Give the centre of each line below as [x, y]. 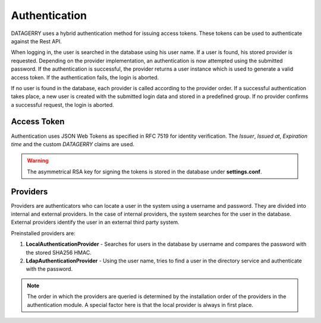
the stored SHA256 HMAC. [59, 252]
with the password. [49, 269]
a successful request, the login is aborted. [62, 104]
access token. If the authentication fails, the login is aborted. [85, 77]
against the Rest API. [37, 41]
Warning [38, 161]
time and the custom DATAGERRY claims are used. [73, 144]
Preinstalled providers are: [43, 233]
